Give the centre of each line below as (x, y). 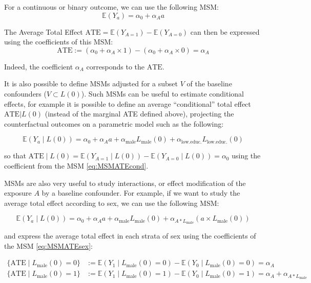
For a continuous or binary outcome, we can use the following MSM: (111, 7)
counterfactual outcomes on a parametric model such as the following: (114, 123)
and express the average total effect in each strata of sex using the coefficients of (130, 236)
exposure (18, 193)
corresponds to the (115, 66)
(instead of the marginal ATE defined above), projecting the (139, 114)
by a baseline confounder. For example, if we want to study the (141, 193)
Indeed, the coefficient (39, 66)
